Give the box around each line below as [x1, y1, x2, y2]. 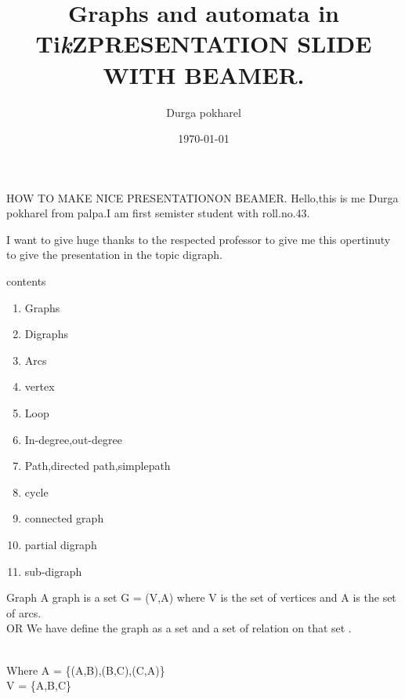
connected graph [24, 510, 104, 526]
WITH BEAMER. [103, 58, 305, 90]
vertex [24, 378, 55, 395]
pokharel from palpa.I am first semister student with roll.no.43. [6, 205, 310, 221]
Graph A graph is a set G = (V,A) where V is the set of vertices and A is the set [6, 589, 396, 606]
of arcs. [6, 604, 42, 621]
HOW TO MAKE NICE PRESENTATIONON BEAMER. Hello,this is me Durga [6, 189, 399, 206]
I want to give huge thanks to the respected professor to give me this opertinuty [6, 231, 391, 247]
